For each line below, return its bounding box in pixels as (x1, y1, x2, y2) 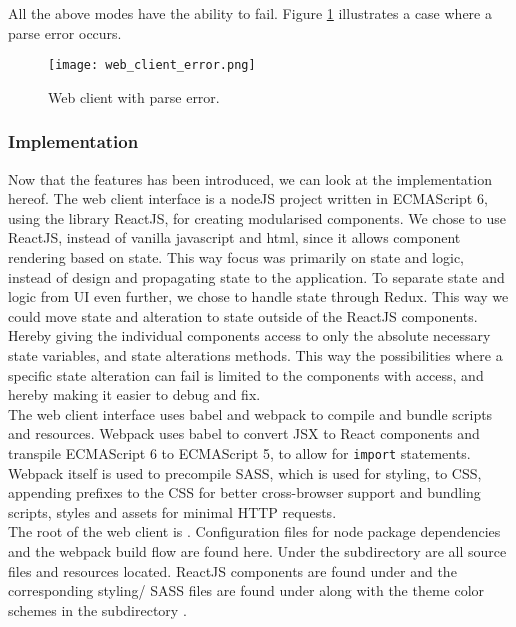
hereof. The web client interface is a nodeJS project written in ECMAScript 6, (8, 188, 488, 209)
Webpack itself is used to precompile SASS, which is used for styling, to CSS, (8, 462, 482, 483)
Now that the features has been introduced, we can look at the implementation (8, 168, 492, 189)
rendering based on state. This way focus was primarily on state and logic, (8, 247, 464, 268)
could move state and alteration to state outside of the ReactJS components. (8, 305, 478, 326)
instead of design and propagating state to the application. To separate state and (8, 266, 505, 287)
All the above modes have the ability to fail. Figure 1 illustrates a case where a (8, 3, 492, 23)
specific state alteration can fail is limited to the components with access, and (8, 364, 484, 385)
